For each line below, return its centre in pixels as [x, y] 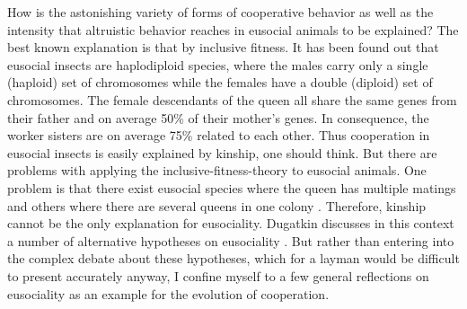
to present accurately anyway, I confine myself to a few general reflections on [218, 275]
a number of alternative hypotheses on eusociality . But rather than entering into [231, 240]
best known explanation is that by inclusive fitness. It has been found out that [223, 47]
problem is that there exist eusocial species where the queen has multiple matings [232, 187]
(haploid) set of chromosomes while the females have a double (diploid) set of [220, 82]
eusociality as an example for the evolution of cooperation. [168, 293]
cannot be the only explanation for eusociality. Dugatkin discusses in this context [231, 223]
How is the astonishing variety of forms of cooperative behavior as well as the [220, 12]
